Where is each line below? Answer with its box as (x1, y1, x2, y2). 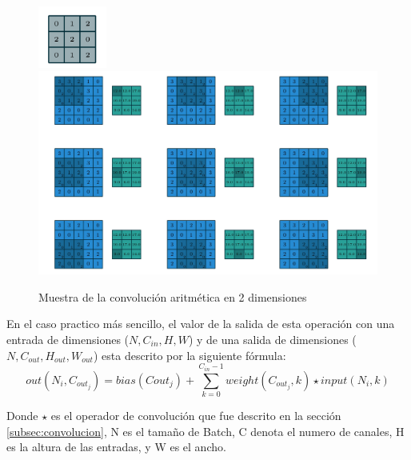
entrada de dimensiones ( (6, 331, 130, 348)
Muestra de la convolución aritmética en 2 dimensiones (38, 288, 307, 305)
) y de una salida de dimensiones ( (188, 331, 357, 348)
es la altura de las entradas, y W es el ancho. (6, 438, 226, 455)
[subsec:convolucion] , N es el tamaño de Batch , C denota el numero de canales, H (6, 422, 405, 439)
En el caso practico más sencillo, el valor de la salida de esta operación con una (6, 315, 395, 332)
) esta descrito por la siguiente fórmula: (93, 346, 286, 363)
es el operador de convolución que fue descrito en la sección (50, 406, 341, 423)
